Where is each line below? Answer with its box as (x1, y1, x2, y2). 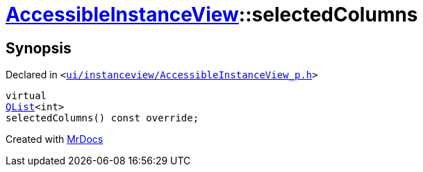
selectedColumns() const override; (6, 112, 199, 124)
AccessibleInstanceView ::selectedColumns (6, 3, 418, 26)
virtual (6, 90, 47, 102)
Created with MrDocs (6, 133, 103, 146)
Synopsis (6, 39, 72, 57)
